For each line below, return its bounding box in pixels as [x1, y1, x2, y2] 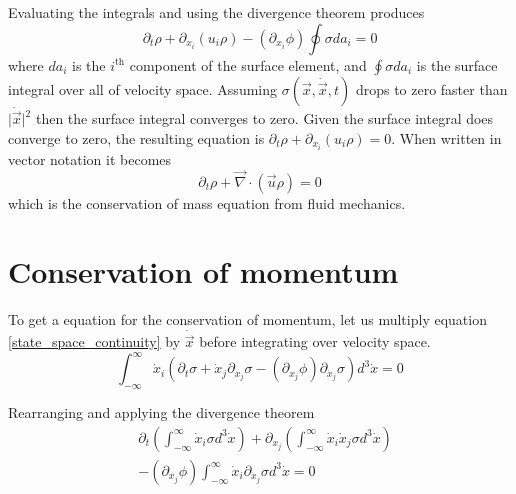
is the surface [416, 54, 498, 75]
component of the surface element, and [129, 54, 367, 75]
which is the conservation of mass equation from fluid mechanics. [8, 192, 406, 213]
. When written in [391, 127, 502, 148]
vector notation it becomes [8, 148, 172, 169]
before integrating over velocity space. [199, 331, 431, 352]
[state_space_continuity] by [8, 331, 181, 352]
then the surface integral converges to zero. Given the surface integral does [35, 108, 494, 129]
